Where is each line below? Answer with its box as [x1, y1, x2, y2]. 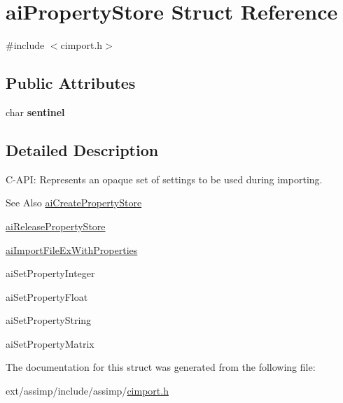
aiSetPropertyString [6, 313, 92, 327]
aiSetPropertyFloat [6, 289, 88, 304]
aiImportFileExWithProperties [6, 242, 138, 257]
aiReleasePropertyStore [6, 218, 106, 233]
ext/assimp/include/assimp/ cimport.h [6, 383, 169, 398]
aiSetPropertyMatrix [6, 336, 94, 351]
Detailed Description [6, 139, 159, 160]
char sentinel [6, 104, 65, 119]
